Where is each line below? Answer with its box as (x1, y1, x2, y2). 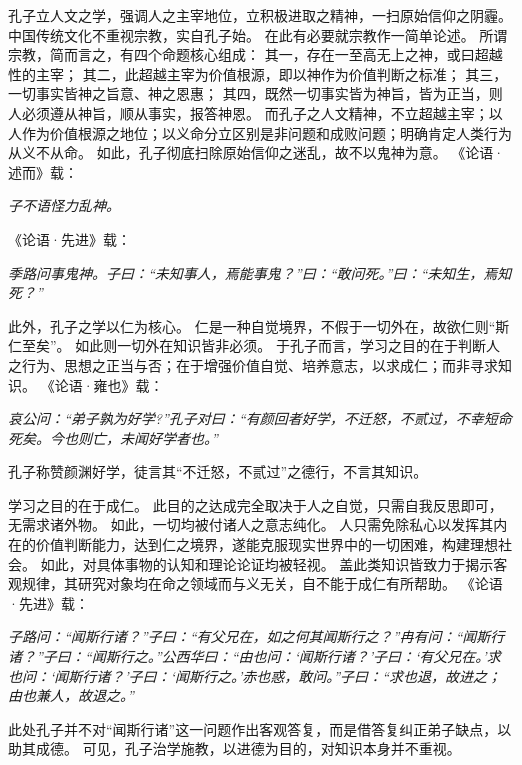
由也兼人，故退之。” (8, 685, 134, 706)
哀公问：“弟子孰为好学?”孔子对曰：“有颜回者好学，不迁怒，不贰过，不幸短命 (8, 408, 512, 429)
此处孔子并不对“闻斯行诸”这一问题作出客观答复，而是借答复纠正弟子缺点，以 (8, 718, 512, 739)
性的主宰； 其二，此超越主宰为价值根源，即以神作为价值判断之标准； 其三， (8, 63, 508, 84)
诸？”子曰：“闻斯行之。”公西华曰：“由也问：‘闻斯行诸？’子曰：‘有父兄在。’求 (8, 646, 501, 667)
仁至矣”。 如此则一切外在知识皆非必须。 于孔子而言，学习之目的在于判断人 (8, 335, 500, 356)
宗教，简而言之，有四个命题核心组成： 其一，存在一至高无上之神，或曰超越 (8, 44, 503, 65)
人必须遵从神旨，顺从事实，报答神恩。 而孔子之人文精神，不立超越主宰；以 (8, 102, 503, 123)
